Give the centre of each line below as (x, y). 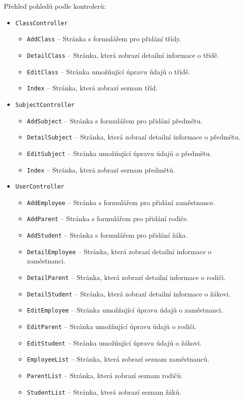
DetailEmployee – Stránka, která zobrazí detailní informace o (119, 251)
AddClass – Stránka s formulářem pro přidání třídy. (104, 39)
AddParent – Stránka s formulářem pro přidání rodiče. (108, 218)
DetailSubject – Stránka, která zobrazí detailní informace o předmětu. (134, 137)
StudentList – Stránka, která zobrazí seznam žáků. (104, 391)
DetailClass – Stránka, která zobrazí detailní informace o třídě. (123, 55)
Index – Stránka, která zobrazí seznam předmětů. (101, 169)
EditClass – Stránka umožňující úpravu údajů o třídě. (109, 71)
